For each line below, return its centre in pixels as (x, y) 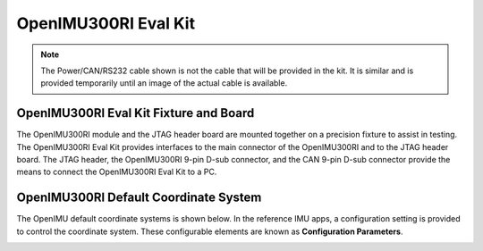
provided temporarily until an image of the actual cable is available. (164, 83)
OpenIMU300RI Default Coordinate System (139, 198)
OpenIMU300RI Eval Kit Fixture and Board (136, 113)
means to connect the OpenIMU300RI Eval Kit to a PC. (117, 172)
